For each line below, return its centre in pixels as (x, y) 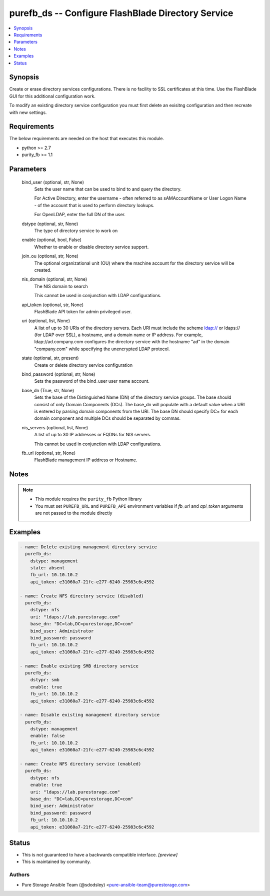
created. (43, 270)
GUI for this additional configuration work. (52, 96)
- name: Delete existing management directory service (88, 547)
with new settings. (28, 112)
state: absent (47, 568)
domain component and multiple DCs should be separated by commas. (107, 418)
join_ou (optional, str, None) (50, 256)
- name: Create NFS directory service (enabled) (80, 764)
